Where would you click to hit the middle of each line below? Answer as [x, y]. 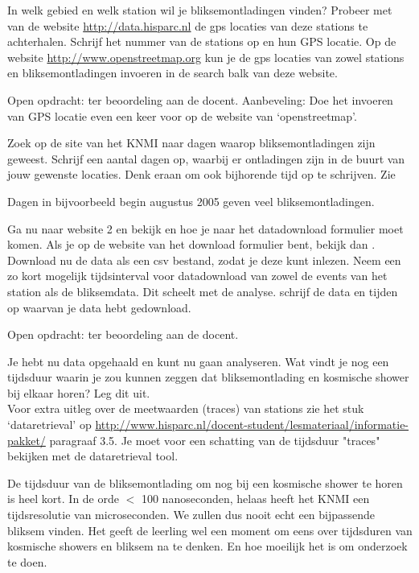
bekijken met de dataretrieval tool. [93, 456]
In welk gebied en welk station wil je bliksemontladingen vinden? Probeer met [200, 10]
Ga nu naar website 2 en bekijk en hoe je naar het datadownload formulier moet [205, 228]
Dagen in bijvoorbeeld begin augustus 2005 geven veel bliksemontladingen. [191, 201]
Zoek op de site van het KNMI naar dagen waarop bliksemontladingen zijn [191, 143]
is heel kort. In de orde [63, 499]
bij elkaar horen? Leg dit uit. [79, 392]
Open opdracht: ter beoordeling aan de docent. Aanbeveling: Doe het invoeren [200, 99]
